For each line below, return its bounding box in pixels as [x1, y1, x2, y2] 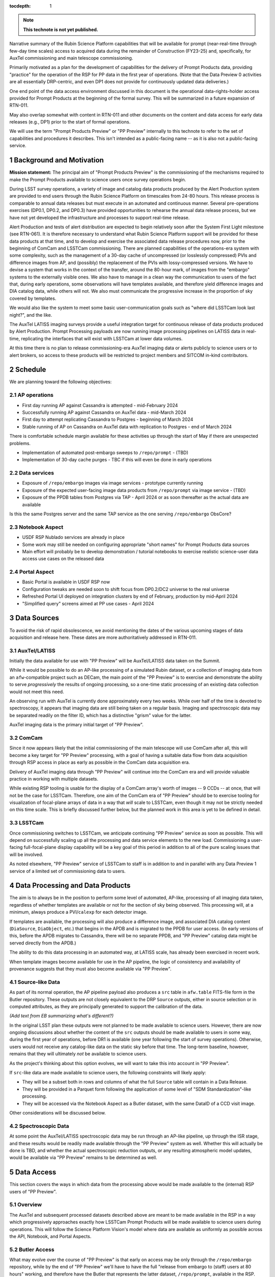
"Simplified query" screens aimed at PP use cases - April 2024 [22, 600, 154, 606]
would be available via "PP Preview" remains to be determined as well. [9, 1154, 157, 1161]
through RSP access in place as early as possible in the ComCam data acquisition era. [9, 759, 190, 766]
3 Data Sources [9, 613, 60, 623]
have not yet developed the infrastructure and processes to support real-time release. [9, 215, 190, 221]
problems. [9, 440, 31, 446]
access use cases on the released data [22, 556, 104, 562]
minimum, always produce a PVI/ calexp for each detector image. [9, 909, 148, 915]
